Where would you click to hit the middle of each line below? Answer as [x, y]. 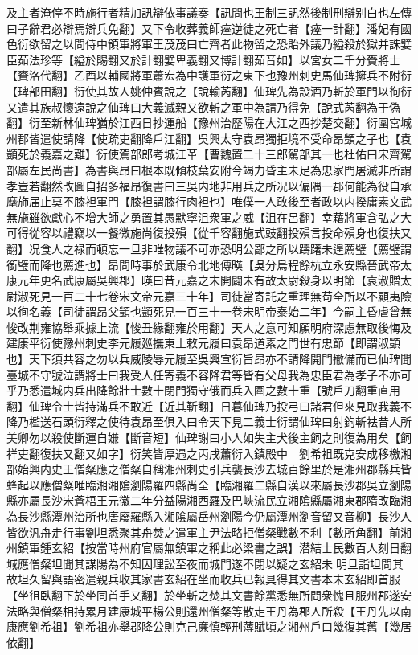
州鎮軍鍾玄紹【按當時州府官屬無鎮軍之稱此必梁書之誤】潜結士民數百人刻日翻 [209, 548]
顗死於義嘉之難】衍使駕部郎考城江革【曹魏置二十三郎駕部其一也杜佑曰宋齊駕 [209, 154]
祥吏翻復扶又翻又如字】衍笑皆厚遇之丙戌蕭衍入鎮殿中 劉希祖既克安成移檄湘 [209, 453]
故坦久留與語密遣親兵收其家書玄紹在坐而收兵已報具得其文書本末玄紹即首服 [203, 579]
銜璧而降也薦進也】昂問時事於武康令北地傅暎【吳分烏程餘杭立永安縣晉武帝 [203, 264]
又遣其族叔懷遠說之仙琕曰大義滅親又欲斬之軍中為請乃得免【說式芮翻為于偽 [203, 106]
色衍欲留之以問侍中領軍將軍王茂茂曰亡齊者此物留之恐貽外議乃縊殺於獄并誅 [203, 44]
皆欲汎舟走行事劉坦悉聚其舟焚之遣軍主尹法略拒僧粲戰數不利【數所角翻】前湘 [209, 532]
